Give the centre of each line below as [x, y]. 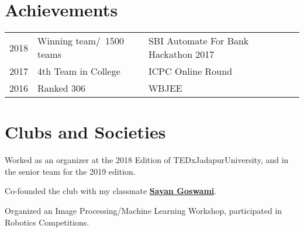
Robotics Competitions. [47, 222]
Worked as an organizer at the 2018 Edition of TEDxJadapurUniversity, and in [147, 160]
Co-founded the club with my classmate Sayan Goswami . [111, 191]
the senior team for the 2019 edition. [70, 171]
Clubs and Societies [85, 132]
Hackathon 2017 [181, 54]
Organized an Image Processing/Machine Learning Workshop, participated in [144, 211]
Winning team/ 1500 [81, 41]
